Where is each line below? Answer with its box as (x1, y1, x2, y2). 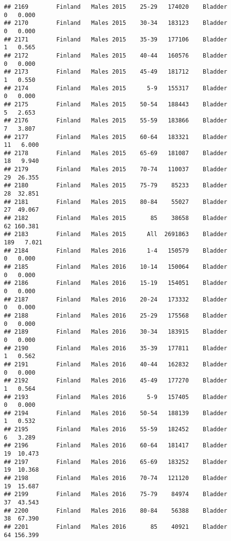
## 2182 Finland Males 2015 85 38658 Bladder (4, 215, 228, 222)
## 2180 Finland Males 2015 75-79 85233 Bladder (4, 182, 228, 189)
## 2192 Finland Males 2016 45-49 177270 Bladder (4, 377, 228, 384)
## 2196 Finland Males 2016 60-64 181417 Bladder (4, 442, 228, 449)
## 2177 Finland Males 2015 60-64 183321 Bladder (4, 133, 228, 140)
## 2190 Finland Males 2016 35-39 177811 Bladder (4, 344, 228, 352)
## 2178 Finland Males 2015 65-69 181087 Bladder (4, 149, 228, 157)
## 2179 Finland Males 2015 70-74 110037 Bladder (4, 166, 228, 173)
